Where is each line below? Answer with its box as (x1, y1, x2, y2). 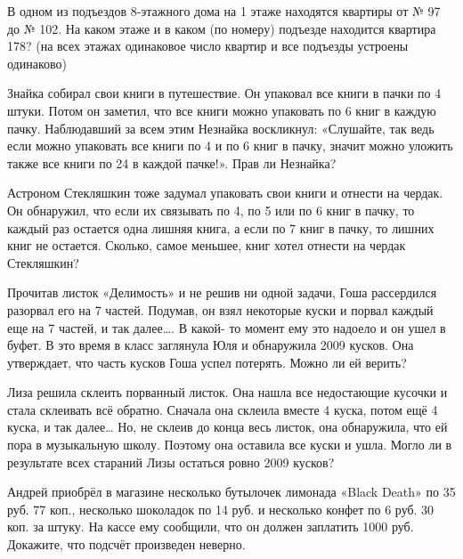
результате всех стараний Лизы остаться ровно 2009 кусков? (7, 452, 335, 471)
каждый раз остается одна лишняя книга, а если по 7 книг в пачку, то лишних (7, 218, 435, 237)
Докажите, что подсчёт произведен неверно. (7, 535, 246, 554)
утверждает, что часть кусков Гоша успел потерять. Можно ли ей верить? (7, 352, 407, 371)
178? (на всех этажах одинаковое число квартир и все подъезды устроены (7, 36, 409, 55)
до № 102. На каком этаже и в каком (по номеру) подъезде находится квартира (7, 19, 436, 37)
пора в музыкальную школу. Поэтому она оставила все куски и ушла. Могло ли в (7, 435, 452, 454)
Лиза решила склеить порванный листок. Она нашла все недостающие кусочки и (7, 383, 448, 401)
